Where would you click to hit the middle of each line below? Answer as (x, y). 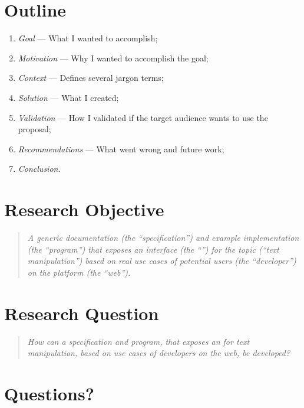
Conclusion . (39, 169)
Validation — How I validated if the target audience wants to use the (143, 117)
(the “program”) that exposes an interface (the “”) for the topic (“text (153, 249)
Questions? (49, 393)
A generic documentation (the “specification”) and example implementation (163, 237)
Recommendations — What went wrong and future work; (121, 148)
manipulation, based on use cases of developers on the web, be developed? (159, 353)
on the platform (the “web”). (79, 272)
